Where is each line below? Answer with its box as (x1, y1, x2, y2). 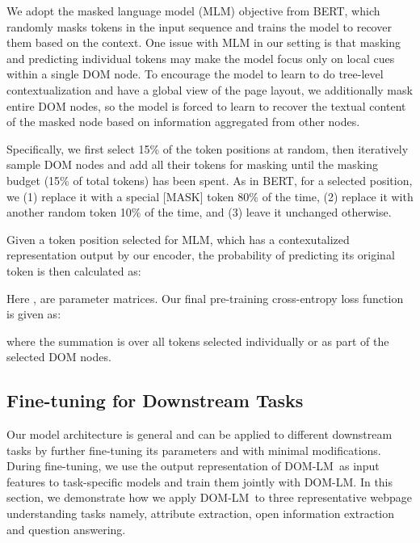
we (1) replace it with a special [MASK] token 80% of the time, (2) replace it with (6, 187, 414, 204)
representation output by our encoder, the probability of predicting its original (6, 246, 395, 263)
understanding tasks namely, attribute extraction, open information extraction (6, 505, 395, 522)
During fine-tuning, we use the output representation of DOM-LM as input (6, 457, 380, 474)
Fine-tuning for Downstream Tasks (6, 388, 304, 413)
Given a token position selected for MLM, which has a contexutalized (6, 230, 350, 247)
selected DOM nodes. (6, 348, 111, 365)
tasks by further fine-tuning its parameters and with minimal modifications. (6, 441, 381, 458)
